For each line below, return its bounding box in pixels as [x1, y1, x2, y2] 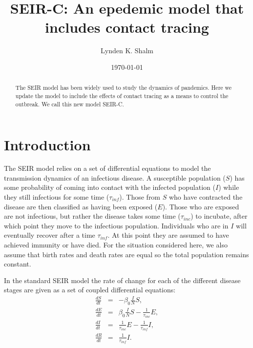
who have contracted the [169, 191, 243, 202]
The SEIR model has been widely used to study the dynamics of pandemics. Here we [15, 83, 232, 92]
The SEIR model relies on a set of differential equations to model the [4, 163, 211, 173]
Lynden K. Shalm [101, 45, 153, 56]
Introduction [4, 135, 91, 155]
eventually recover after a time [4, 230, 95, 240]
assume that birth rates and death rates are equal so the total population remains [4, 249, 249, 259]
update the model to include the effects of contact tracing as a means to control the [15, 91, 229, 100]
